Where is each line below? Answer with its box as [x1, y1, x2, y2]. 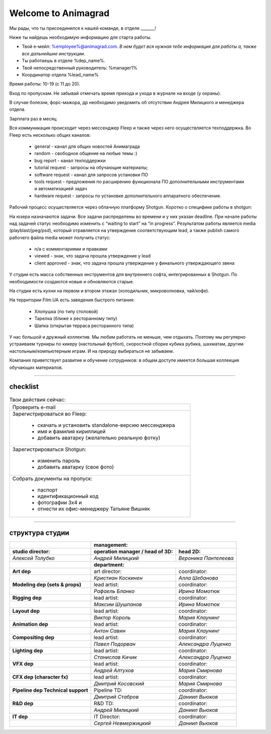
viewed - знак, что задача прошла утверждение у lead [34, 253, 151, 259]
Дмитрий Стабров [93, 693, 139, 700]
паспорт [37, 486, 58, 493]
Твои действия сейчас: [9, 396, 66, 403]
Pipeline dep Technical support [12, 687, 88, 694]
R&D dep [12, 700, 34, 707]
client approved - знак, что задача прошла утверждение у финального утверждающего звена [34, 260, 235, 266]
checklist [9, 382, 39, 391]
